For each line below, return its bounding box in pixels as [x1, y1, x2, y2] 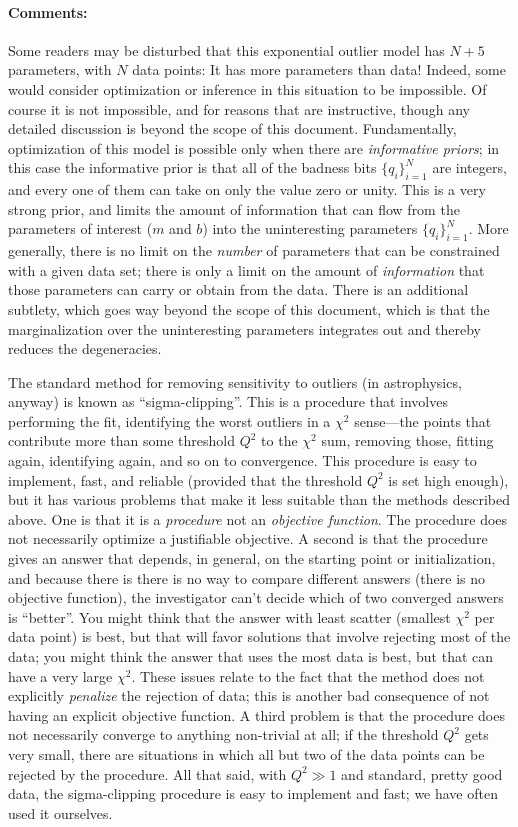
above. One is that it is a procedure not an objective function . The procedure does [8, 508, 508, 529]
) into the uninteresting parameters [202, 218, 418, 239]
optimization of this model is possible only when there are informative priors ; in [8, 137, 500, 158]
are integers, [432, 157, 507, 178]
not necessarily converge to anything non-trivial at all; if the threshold [8, 724, 439, 745]
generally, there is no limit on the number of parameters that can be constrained [8, 240, 500, 261]
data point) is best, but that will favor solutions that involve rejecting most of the [8, 626, 511, 647]
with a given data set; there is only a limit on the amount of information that [8, 259, 485, 280]
